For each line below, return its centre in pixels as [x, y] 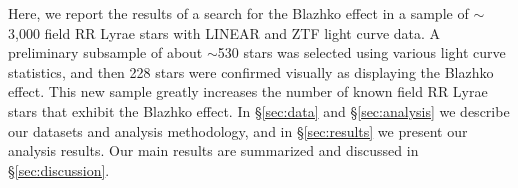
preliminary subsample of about [105, 52]
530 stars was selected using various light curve [361, 52]
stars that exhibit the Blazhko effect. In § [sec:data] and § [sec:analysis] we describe [259, 110]
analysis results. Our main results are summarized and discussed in [213, 150]
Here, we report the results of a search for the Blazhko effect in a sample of [238, 13]
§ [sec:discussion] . [59, 169]
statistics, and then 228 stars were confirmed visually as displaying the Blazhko [251, 71]
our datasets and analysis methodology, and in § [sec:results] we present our [238, 130]
